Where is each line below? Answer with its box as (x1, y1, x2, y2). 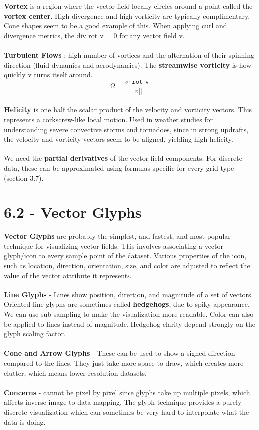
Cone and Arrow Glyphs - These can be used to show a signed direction (4, 348, 235, 358)
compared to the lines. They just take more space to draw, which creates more (4, 358, 244, 368)
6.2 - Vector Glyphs (4, 202, 142, 222)
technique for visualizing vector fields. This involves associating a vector (4, 240, 224, 251)
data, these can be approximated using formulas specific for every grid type (4, 162, 234, 173)
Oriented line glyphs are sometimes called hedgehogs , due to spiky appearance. (4, 299, 250, 309)
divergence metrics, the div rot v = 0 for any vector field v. (4, 30, 185, 40)
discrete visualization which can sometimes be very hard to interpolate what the (4, 406, 249, 417)
